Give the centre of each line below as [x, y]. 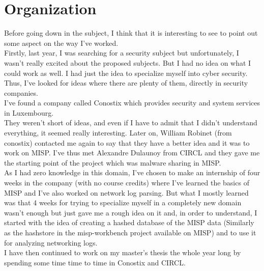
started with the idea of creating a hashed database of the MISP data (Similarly [129, 222]
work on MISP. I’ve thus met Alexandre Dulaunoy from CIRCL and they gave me [132, 153]
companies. [21, 92]
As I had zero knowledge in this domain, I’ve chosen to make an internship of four [132, 172]
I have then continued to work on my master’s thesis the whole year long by [123, 252]
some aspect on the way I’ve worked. [61, 43]
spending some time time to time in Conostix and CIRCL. [95, 262]
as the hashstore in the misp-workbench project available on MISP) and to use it [130, 232]
